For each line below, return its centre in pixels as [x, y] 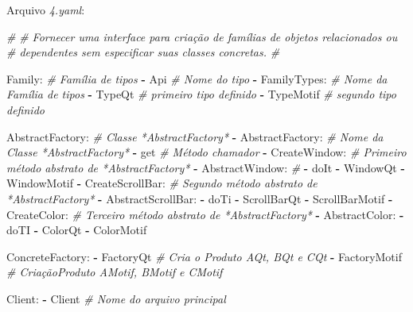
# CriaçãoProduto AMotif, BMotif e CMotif [115, 272]
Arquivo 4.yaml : [46, 10]
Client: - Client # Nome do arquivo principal [116, 298]
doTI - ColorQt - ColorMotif [77, 230]
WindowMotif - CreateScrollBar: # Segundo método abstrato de [162, 183]
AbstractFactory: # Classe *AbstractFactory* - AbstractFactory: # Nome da [195, 136]
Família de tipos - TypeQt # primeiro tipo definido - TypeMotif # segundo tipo [201, 94]
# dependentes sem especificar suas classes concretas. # [143, 52]
